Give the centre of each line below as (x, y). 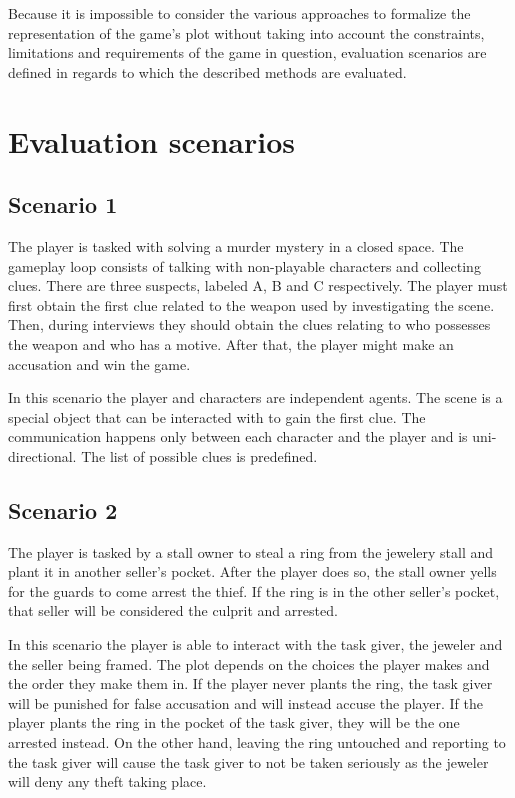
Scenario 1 (63, 204)
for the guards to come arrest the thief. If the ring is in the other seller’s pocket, (254, 590)
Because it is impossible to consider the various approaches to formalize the (239, 13)
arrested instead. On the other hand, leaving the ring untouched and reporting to (257, 742)
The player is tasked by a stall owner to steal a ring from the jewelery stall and (251, 551)
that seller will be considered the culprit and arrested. (173, 610)
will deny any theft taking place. (107, 781)
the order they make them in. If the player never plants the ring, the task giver (250, 683)
